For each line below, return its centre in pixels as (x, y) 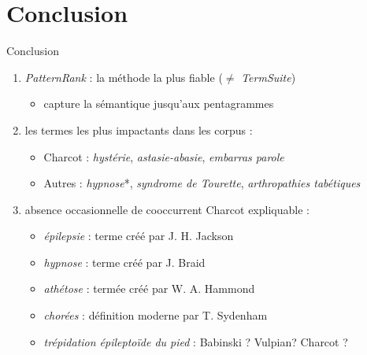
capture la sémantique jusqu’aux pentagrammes (159, 104)
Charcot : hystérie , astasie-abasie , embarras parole (164, 156)
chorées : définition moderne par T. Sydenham (156, 315)
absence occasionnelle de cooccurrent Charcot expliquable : (167, 209)
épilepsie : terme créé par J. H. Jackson (139, 236)
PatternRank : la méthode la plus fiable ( (124, 77)
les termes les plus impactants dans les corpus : (139, 129)
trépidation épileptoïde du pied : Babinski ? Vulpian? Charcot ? (196, 341)
